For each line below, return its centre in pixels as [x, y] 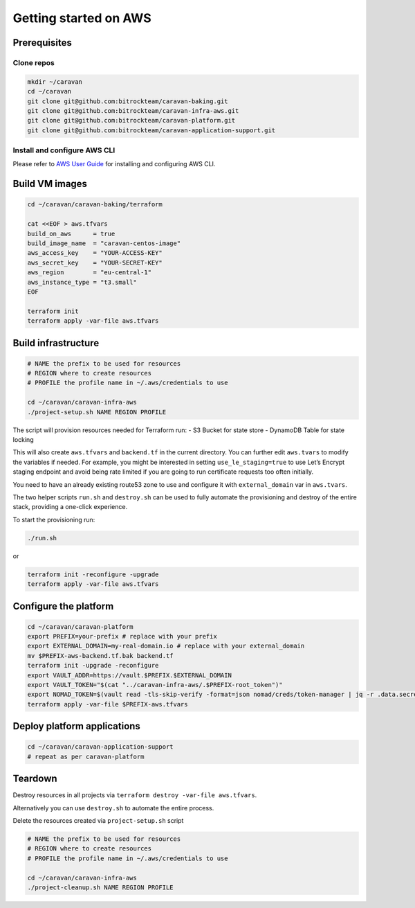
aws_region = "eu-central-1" [90, 273]
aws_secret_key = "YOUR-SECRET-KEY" [95, 262]
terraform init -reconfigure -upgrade [93, 574]
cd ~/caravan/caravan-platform [81, 626]
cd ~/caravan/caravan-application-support [100, 747]
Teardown [35, 779]
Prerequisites [42, 43]
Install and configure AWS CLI [64, 150]
